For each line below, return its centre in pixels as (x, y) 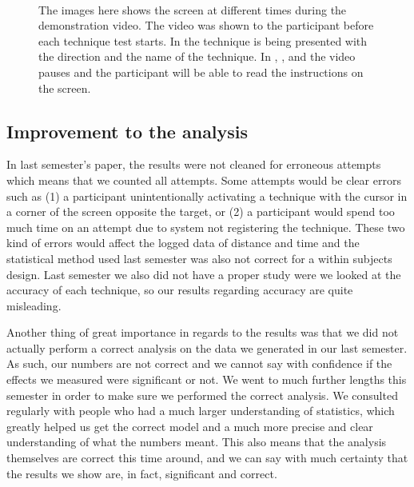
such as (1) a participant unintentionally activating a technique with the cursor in (207, 196)
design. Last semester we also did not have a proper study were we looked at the (204, 274)
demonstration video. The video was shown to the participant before (206, 25)
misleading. (34, 305)
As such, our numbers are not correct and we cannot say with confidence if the (199, 363)
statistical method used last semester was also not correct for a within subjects (199, 258)
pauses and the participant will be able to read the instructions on (201, 72)
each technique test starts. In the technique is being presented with (203, 40)
